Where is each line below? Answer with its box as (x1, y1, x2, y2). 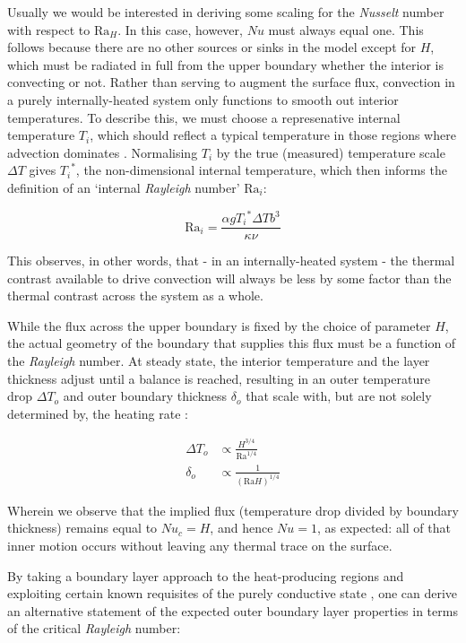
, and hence (210, 518, 273, 537)
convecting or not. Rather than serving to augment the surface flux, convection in (7, 73, 455, 91)
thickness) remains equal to (7, 518, 158, 537)
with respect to (7, 20, 91, 39)
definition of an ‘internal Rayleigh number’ (7, 178, 240, 196)
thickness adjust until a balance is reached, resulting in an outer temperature (7, 369, 430, 387)
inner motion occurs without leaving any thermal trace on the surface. (7, 536, 393, 555)
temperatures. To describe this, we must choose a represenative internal (7, 108, 401, 126)
